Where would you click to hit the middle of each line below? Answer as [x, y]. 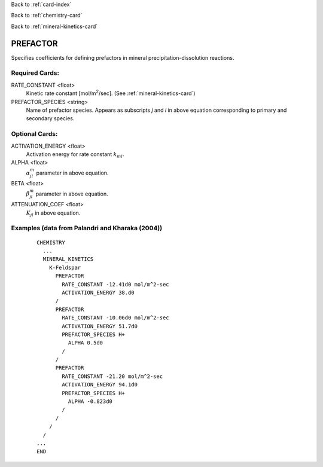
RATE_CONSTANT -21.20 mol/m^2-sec [112, 376]
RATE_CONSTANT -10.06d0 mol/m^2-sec [116, 318]
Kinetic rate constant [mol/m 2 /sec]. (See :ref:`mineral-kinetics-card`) [111, 93]
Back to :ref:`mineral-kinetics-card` [54, 26]
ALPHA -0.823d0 [90, 402]
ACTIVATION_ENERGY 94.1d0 [100, 385]
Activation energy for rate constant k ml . [75, 155]
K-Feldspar [65, 267]
